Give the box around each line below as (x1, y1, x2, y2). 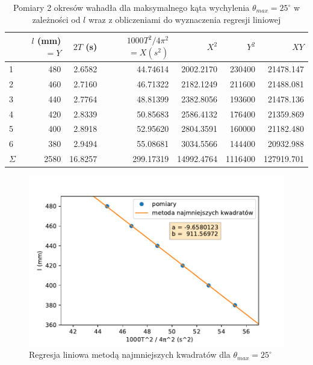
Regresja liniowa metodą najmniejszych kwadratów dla (29, 348, 231, 361)
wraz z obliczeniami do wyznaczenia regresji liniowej (88, 13, 281, 25)
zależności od (32, 13, 81, 25)
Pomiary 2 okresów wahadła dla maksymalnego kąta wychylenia (13, 1, 250, 13)
